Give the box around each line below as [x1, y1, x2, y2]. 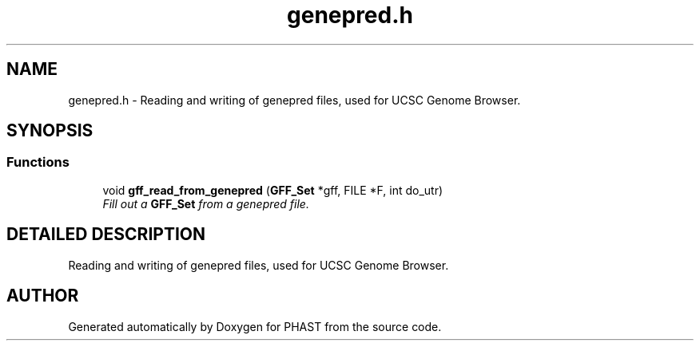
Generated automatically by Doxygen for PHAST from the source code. [68, 319, 442, 333]
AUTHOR [6, 286, 79, 306]
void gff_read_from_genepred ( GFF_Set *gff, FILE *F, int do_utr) [102, 183, 443, 197]
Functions [6, 154, 70, 171]
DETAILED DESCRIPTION [6, 224, 206, 245]
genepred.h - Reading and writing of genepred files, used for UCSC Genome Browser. [68, 93, 521, 107]
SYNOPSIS [6, 120, 93, 141]
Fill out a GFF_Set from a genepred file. [102, 196, 309, 211]
